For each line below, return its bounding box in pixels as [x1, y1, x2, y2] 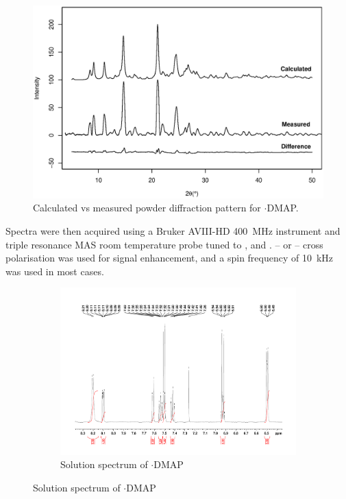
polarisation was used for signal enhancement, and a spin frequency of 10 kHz [5, 251, 334, 265]
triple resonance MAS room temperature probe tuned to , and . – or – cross [5, 237, 323, 251]
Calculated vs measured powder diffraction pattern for [33, 200, 261, 215]
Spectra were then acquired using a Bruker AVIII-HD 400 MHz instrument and [5, 223, 341, 237]
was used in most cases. [5, 264, 104, 278]
